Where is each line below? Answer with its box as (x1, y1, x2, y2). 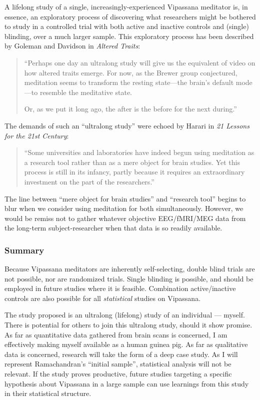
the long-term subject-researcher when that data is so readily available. (4, 222, 222, 233)
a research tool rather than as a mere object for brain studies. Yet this (24, 156, 240, 167)
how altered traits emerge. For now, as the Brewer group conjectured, (24, 67, 237, 77)
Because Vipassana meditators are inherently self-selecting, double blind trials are (4, 263, 255, 274)
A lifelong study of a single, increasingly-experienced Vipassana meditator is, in (4, 1, 248, 11)
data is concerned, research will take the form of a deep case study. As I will (4, 348, 238, 359)
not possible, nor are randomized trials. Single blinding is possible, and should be (4, 273, 253, 283)
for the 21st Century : (4, 130, 69, 140)
